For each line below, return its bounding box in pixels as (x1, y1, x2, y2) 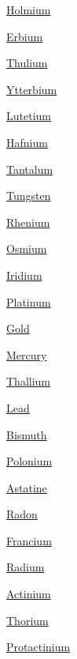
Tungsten (6, 187, 51, 204)
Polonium (6, 453, 53, 469)
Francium (6, 532, 52, 548)
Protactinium (6, 638, 71, 655)
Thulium (6, 55, 48, 71)
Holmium (6, 2, 51, 17)
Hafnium (6, 134, 48, 150)
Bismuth (6, 426, 47, 442)
